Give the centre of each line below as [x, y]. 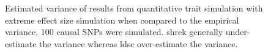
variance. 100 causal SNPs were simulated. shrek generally [114, 32]
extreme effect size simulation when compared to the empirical [122, 20]
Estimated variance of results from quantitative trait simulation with [134, 8]
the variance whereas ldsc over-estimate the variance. [139, 43]
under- [238, 32]
